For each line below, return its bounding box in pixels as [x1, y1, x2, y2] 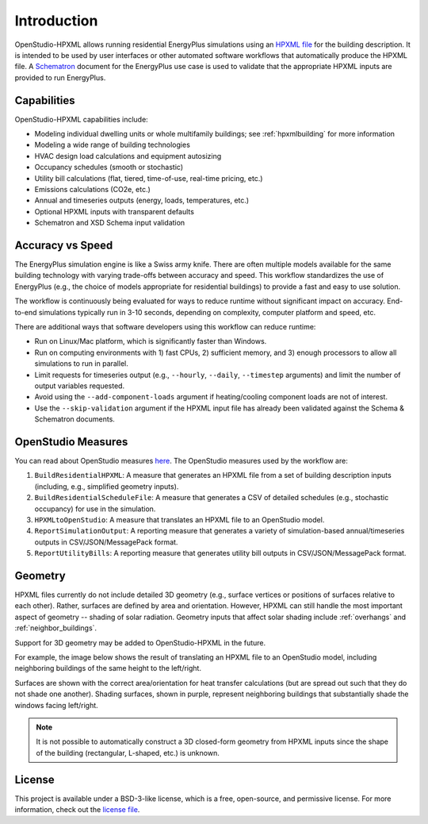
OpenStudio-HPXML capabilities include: [14, 114, 148, 124]
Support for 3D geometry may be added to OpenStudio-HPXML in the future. [14, 637, 266, 647]
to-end [14, 307, 37, 317]
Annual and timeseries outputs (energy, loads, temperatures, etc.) [34, 195, 250, 206]
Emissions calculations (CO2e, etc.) [34, 184, 151, 194]
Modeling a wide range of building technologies [34, 140, 190, 150]
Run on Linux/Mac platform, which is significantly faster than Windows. [34, 337, 267, 346]
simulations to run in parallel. [34, 359, 128, 368]
